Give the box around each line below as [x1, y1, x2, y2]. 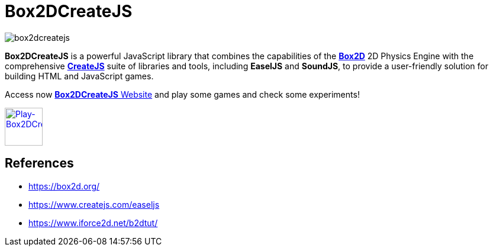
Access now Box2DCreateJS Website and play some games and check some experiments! [5, 89, 360, 99]
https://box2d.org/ [28, 181, 100, 191]
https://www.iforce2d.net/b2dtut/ [28, 217, 158, 228]
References [5, 156, 74, 171]
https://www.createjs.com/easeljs [28, 199, 160, 210]
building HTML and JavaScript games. [5, 70, 154, 81]
